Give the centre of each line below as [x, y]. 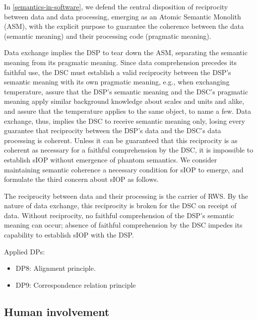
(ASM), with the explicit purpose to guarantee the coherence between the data [124, 26]
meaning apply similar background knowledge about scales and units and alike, [124, 101]
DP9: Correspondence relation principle [76, 284]
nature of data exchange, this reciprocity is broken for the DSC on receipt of [120, 205]
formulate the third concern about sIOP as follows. [81, 179]
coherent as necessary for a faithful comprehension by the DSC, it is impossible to [129, 150]
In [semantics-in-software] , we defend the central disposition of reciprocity [116, 6]
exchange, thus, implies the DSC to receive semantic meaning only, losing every [125, 120]
